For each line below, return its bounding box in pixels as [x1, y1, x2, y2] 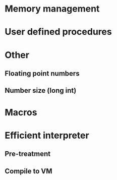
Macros [5, 106, 37, 118]
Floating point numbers [5, 69, 80, 78]
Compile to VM [5, 167, 52, 175]
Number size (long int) [5, 86, 77, 95]
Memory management [5, 3, 100, 15]
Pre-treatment [5, 150, 51, 158]
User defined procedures [5, 26, 112, 38]
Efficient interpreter [5, 130, 89, 141]
